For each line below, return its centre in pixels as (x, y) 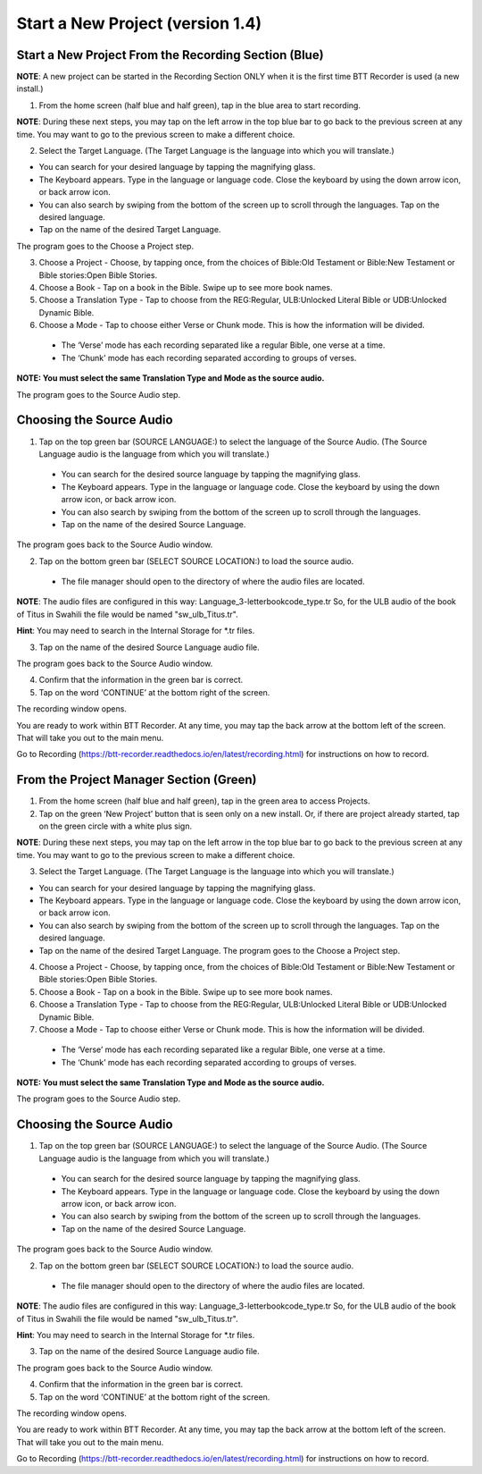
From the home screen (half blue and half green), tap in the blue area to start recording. (200, 105)
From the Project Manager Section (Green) (137, 780)
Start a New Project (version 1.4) (139, 23)
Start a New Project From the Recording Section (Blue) (170, 55)
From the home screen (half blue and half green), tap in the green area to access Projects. (204, 801)
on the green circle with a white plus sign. (115, 826)
